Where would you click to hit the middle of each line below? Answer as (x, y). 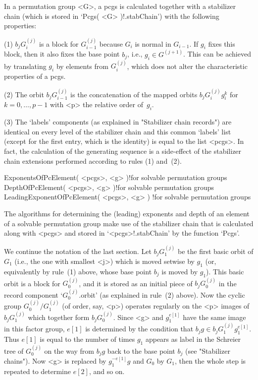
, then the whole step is (210, 360)
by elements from (82, 66)
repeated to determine (38, 371)
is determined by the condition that (139, 329)
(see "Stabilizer (207, 350)
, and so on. (107, 371)
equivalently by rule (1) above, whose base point (78, 271)
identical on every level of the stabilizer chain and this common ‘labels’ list (118, 131)
